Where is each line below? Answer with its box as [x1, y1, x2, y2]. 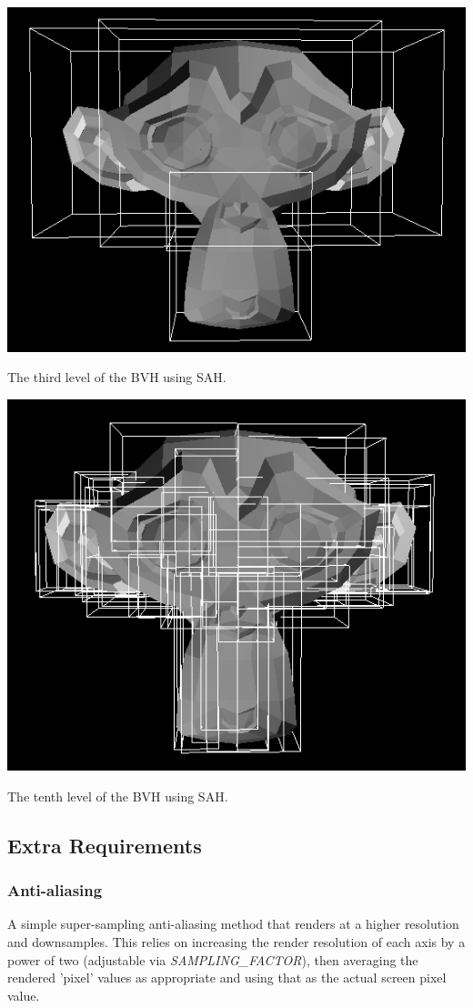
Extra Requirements [7, 831, 202, 859]
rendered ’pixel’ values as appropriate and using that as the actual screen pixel [7, 968, 447, 987]
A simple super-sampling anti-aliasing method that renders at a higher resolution [7, 914, 459, 933]
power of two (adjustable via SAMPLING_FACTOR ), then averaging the [7, 950, 418, 969]
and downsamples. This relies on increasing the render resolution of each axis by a [7, 932, 466, 951]
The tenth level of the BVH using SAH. [7, 786, 228, 805]
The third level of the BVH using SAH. [7, 368, 226, 387]
